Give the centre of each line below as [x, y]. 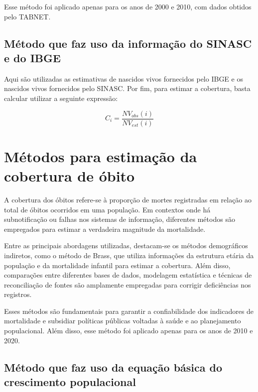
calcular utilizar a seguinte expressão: [61, 98]
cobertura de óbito [69, 176]
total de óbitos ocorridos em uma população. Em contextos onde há [107, 209]
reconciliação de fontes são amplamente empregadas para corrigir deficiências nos [128, 284]
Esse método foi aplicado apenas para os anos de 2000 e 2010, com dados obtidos [128, 6]
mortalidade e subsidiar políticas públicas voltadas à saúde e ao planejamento [123, 321]
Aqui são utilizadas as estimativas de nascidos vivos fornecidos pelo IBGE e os [124, 78]
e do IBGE [32, 57]
